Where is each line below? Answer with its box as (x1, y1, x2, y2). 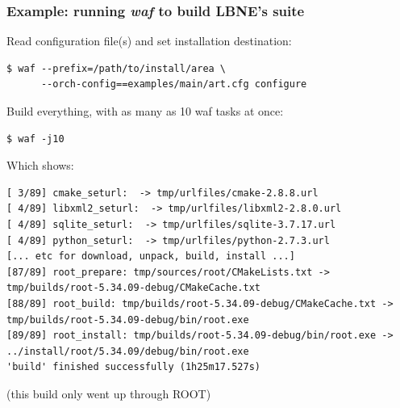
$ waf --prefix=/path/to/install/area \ (6, 62, 227, 74)
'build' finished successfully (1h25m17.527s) (6, 361, 260, 373)
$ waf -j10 (6, 132, 65, 145)
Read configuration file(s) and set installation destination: (6, 32, 292, 49)
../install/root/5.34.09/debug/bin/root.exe (6, 345, 249, 357)
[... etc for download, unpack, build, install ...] (6, 250, 295, 263)
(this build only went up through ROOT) (6, 385, 211, 402)
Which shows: (6, 157, 74, 174)
